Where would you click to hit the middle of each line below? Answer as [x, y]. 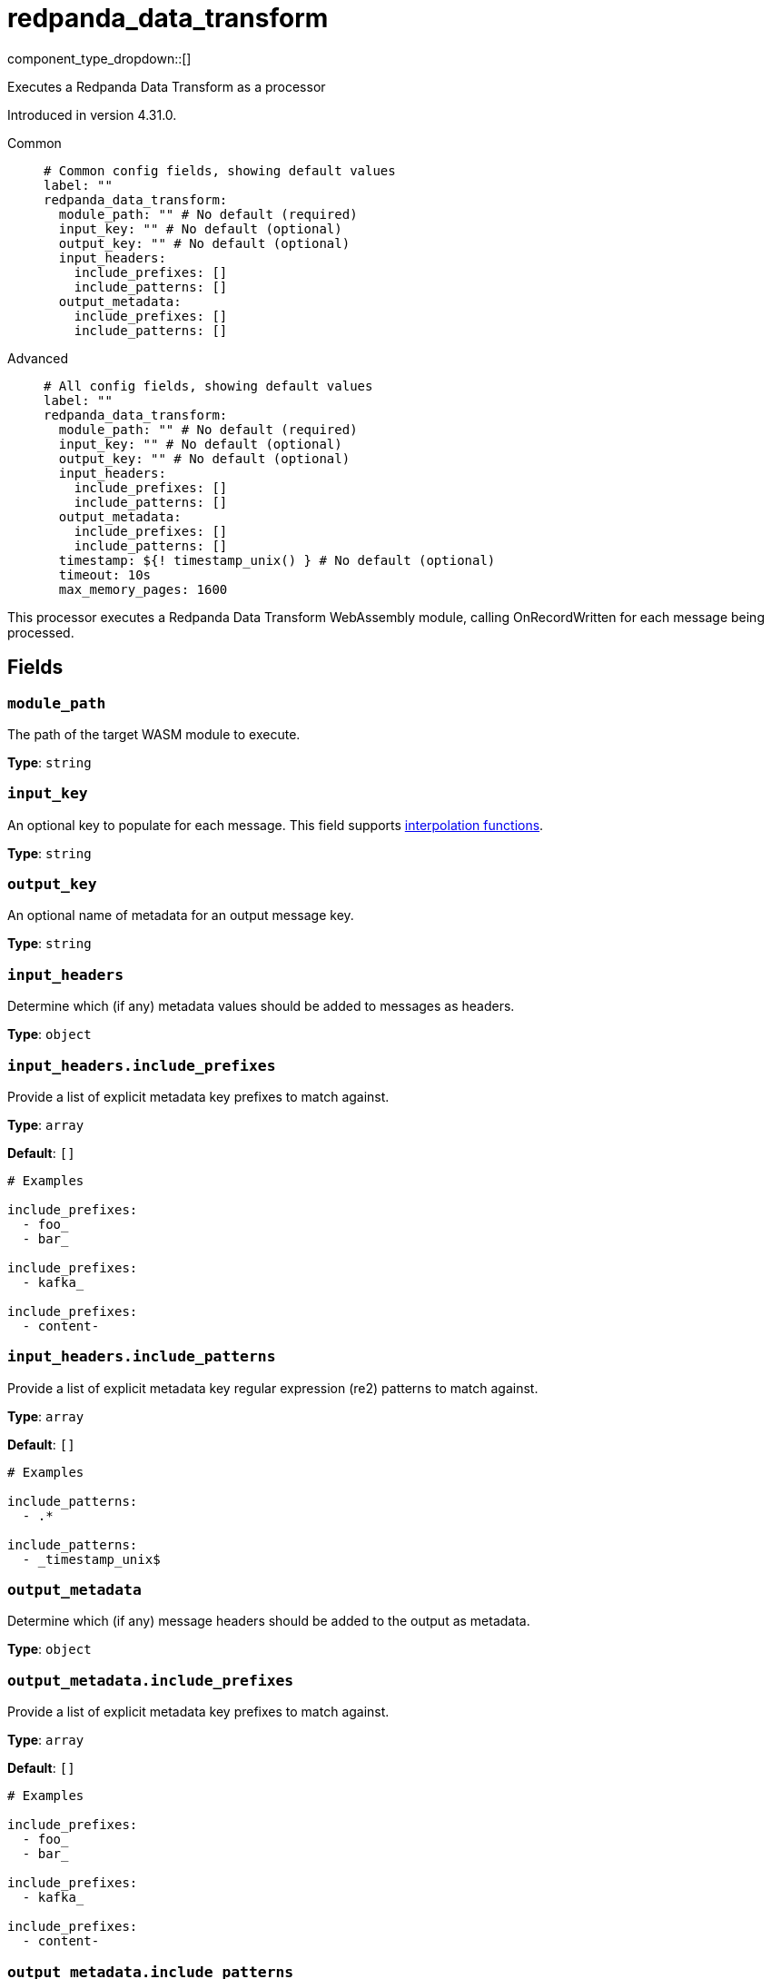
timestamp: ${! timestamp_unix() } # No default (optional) [277, 560]
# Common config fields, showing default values [220, 170]
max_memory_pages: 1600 [143, 589]
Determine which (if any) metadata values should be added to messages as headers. [261, 1006]
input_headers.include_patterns [142, 1357]
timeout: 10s [105, 574]
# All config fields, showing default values [208, 386]
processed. [41, 632]
